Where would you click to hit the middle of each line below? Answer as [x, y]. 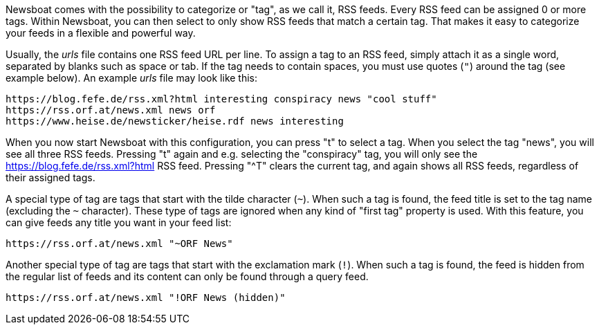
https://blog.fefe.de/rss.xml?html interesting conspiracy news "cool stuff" [221, 99]
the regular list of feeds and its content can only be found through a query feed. [187, 276]
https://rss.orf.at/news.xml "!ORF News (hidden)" [146, 297]
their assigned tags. [50, 177]
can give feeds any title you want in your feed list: [119, 222]
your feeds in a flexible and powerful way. [101, 33]
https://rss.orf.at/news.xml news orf [111, 110]
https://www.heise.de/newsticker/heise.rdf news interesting [175, 121]
